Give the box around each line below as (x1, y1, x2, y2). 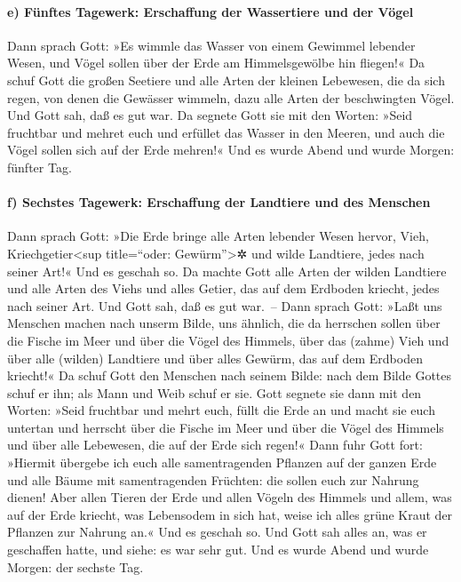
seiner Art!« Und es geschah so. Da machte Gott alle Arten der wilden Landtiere (7, 261, 447, 280)
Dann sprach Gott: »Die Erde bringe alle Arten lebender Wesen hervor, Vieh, (7, 227, 429, 245)
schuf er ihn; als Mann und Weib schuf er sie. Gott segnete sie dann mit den (7, 383, 422, 402)
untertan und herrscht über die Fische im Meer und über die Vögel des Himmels (7, 418, 444, 436)
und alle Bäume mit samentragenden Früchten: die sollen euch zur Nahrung (7, 470, 419, 489)
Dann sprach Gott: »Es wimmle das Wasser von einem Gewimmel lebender (7, 36, 416, 54)
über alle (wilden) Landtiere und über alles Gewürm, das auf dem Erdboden (7, 348, 423, 367)
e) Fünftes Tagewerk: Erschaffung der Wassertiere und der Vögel (7, 2, 414, 20)
